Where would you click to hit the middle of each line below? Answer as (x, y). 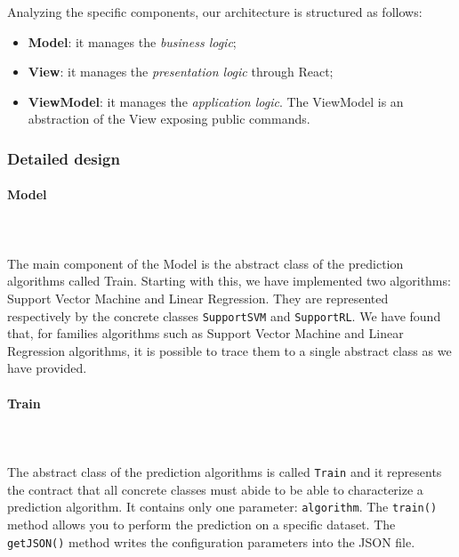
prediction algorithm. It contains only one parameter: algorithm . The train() (222, 507)
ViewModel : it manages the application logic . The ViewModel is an (216, 101)
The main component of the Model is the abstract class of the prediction (205, 263)
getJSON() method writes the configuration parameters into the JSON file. (211, 541)
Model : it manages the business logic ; (132, 41)
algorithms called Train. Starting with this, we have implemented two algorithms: (229, 281)
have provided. (47, 368)
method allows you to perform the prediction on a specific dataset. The (201, 524)
